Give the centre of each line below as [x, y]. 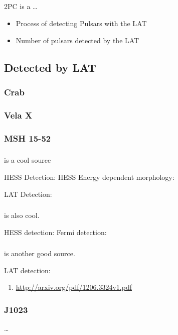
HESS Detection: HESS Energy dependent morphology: [89, 177]
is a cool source [28, 160]
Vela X [18, 115]
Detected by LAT [50, 67]
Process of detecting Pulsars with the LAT [81, 23]
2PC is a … [21, 6]
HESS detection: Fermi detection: [55, 232]
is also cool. [22, 215]
